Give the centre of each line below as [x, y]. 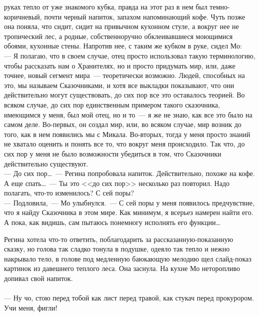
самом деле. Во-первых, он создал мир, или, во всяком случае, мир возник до [123, 124]
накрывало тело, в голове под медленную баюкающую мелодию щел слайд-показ [128, 258]
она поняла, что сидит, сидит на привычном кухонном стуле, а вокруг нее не [121, 26]
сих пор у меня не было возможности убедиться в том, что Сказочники [113, 153]
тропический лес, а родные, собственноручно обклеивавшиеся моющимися [118, 36]
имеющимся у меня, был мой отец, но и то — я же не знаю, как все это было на [128, 114]
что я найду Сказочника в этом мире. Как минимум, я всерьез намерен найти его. [129, 212]
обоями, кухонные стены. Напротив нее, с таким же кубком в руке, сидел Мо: [123, 46]
